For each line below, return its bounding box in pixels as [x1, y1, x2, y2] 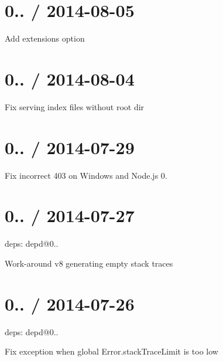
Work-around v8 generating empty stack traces [5, 257, 173, 269]
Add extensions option [5, 32, 85, 45]
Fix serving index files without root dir [5, 100, 145, 113]
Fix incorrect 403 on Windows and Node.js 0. [5, 169, 167, 181]
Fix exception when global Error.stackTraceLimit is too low [5, 345, 218, 357]
